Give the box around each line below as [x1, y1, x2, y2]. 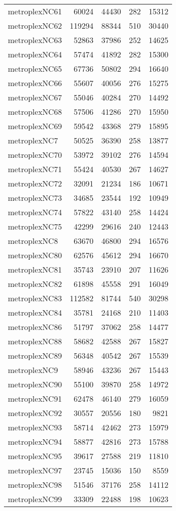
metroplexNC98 [8, 479, 62, 490]
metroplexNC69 [8, 120, 62, 132]
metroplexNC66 [8, 77, 62, 89]
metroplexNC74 [8, 206, 62, 218]
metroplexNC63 [8, 34, 62, 46]
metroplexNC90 [8, 378, 62, 390]
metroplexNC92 [8, 407, 62, 418]
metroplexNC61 [8, 5, 62, 17]
